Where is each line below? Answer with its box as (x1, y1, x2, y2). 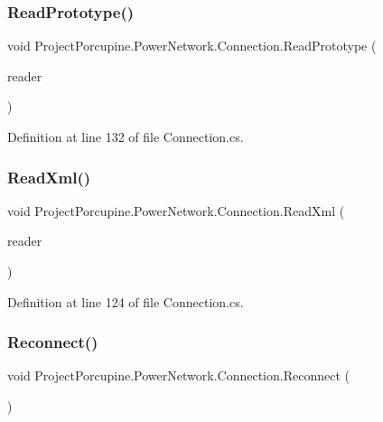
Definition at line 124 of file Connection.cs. (7, 292, 244, 311)
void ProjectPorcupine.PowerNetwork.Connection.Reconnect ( (7, 366, 350, 385)
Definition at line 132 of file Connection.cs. (7, 127, 244, 145)
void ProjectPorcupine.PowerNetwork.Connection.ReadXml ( (7, 201, 345, 220)
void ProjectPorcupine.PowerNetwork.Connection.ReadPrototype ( (7, 36, 377, 55)
